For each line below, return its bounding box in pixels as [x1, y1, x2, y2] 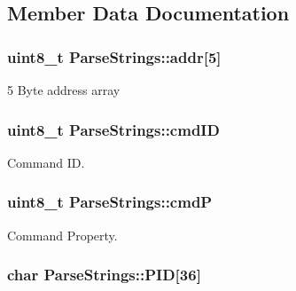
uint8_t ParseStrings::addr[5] [7, 45, 222, 67]
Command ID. [7, 153, 85, 171]
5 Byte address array [7, 81, 121, 98]
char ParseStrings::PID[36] [7, 263, 201, 286]
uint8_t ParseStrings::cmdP [7, 191, 213, 213]
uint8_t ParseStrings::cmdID [7, 118, 220, 140]
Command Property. [7, 225, 118, 244]
